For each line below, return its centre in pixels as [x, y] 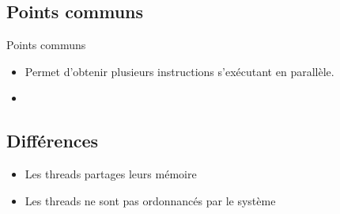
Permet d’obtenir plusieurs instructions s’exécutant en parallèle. [179, 71]
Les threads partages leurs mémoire [111, 173]
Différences [53, 141]
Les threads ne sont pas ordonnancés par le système [150, 200]
